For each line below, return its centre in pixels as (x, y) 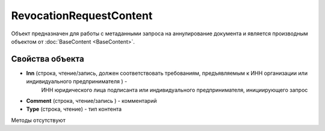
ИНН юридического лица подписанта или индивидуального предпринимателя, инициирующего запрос (175, 90)
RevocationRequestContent (82, 16)
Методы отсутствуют (38, 120)
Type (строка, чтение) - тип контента (74, 109)
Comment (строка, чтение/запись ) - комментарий (91, 101)
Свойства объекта (48, 59)
